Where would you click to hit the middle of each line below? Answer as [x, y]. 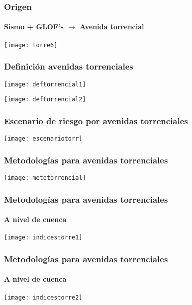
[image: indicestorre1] [43, 238]
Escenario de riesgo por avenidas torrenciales [96, 120]
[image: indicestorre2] [43, 297]
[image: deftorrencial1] [45, 84]
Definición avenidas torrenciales [69, 66]
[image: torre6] [31, 45]
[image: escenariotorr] [43, 139]
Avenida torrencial [112, 27]
